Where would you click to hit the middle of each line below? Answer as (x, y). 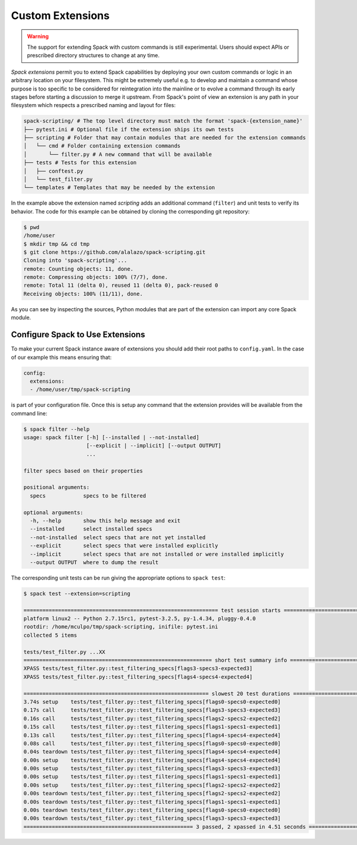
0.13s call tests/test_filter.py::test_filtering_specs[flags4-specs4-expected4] (152, 735)
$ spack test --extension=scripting (77, 593)
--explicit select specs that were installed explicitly (124, 546)
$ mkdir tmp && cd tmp (57, 244)
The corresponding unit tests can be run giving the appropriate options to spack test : (118, 578)
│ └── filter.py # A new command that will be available (118, 154)
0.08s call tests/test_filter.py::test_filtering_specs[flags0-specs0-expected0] (152, 743)
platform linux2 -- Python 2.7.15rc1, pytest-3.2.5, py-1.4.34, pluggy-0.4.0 (140, 619)
